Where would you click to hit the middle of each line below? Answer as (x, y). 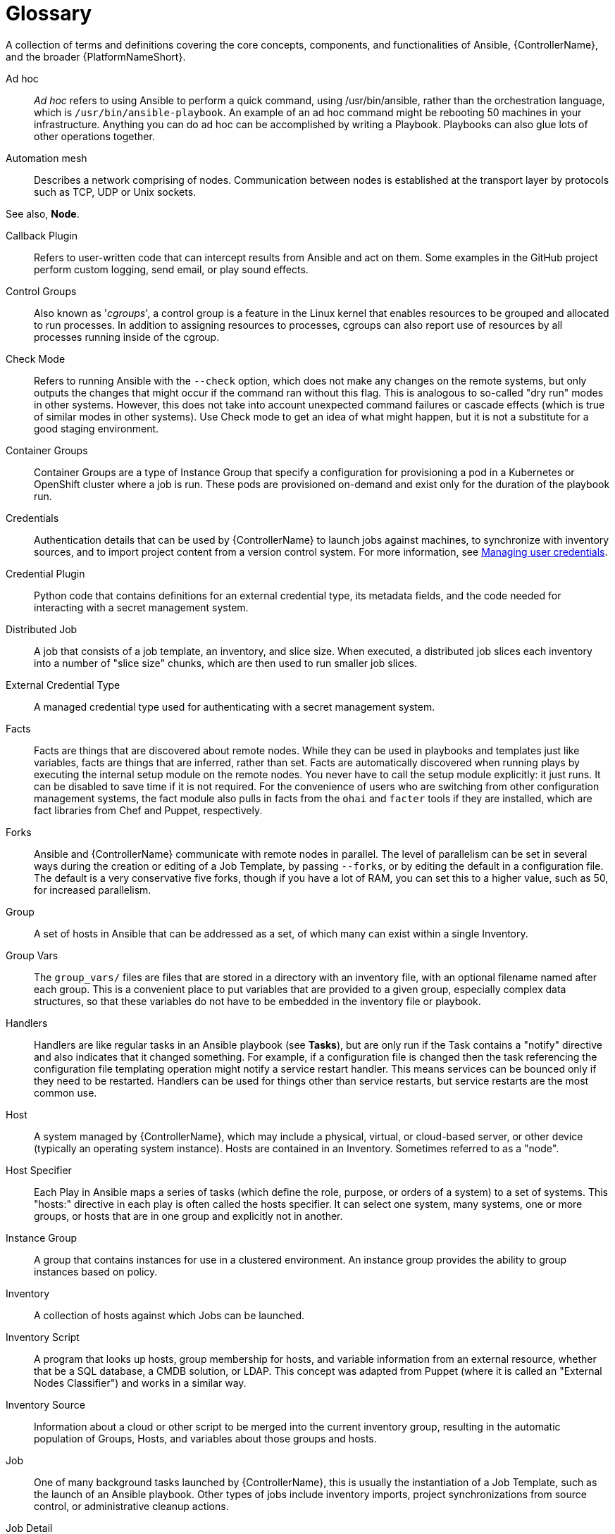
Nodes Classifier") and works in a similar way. (140, 1383)
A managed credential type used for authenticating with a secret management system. (235, 706)
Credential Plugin (45, 573)
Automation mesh (46, 158)
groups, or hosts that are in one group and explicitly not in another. (188, 1216)
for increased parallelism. (93, 890)
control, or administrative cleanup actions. (131, 1506)
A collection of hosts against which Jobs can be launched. (169, 1315)
